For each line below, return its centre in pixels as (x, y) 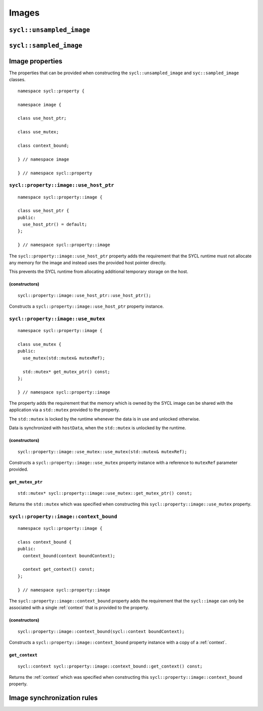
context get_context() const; (59, 569)
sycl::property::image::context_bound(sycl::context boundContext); (101, 631)
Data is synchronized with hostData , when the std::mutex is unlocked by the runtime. (97, 428)
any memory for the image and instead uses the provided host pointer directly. (88, 263)
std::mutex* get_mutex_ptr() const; (66, 372)
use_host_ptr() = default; (55, 224)
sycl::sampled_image (46, 45)
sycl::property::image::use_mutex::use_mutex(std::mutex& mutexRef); (103, 451)
